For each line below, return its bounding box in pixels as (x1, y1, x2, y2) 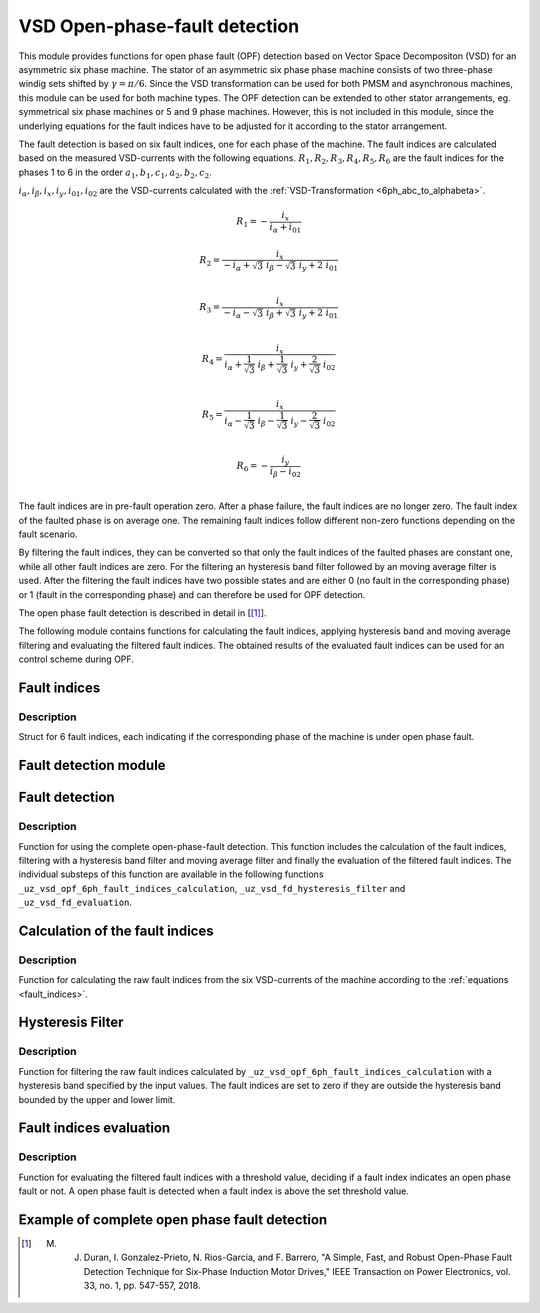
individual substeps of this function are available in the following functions (18, 868, 324, 880)
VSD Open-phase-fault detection (18, 15, 300, 37)
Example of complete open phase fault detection (18, 1211, 328, 1228)
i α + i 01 (269, 221, 302, 235)
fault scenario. (18, 528, 79, 540)
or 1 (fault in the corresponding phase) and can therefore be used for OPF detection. (18, 588, 366, 600)
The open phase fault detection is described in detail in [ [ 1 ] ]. (18, 607, 267, 619)
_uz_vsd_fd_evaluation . (18, 896, 133, 909)
